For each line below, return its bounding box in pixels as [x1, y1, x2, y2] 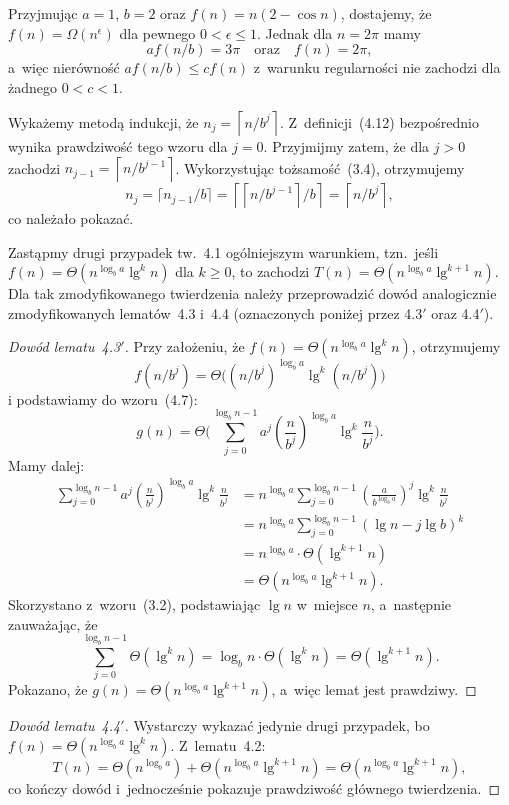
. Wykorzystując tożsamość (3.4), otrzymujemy [175, 157, 465, 178]
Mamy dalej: [8, 454, 85, 475]
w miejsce [296, 594, 358, 615]
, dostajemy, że [340, 3, 432, 23]
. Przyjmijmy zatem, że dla [263, 136, 430, 157]
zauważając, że [8, 613, 98, 634]
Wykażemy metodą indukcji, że [8, 111, 199, 132]
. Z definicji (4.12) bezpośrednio [280, 111, 479, 132]
